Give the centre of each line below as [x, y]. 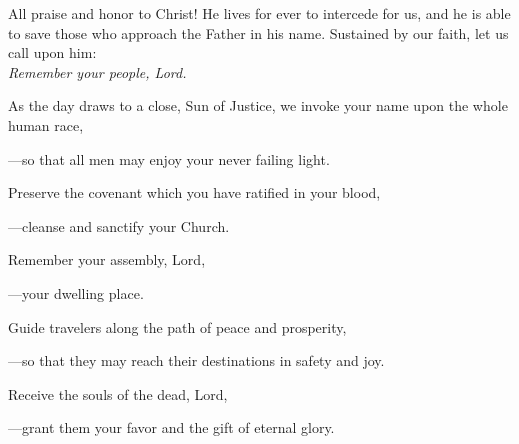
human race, [46, 124]
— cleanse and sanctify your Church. [119, 225]
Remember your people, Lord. [97, 71]
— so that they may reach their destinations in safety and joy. [196, 360]
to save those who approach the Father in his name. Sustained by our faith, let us [258, 32]
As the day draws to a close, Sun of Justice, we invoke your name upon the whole [258, 105]
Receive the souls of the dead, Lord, [118, 393]
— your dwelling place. [76, 292]
